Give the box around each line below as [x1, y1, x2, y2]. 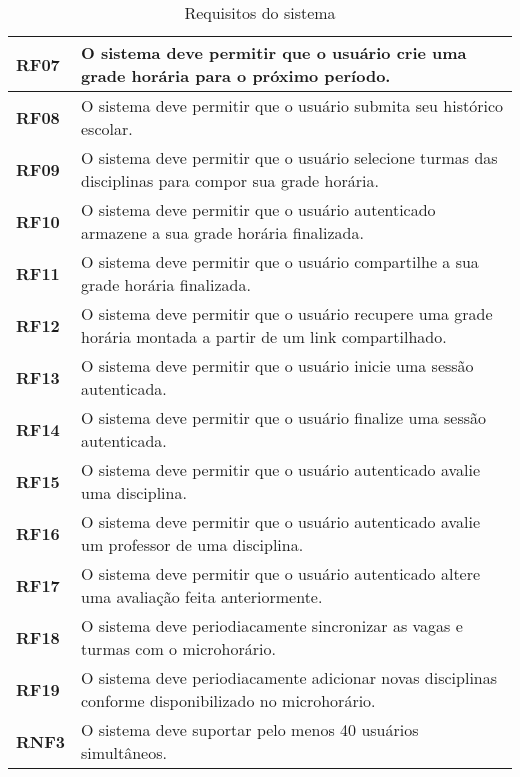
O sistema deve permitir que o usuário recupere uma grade [81, 302, 493, 325]
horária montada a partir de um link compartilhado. [81, 325, 447, 348]
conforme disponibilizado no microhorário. [81, 689, 376, 712]
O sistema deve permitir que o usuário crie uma [81, 41, 467, 64]
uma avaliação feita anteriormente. [81, 585, 323, 608]
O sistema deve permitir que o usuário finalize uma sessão [81, 406, 487, 429]
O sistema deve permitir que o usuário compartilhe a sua [81, 250, 479, 273]
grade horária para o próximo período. [81, 64, 391, 87]
